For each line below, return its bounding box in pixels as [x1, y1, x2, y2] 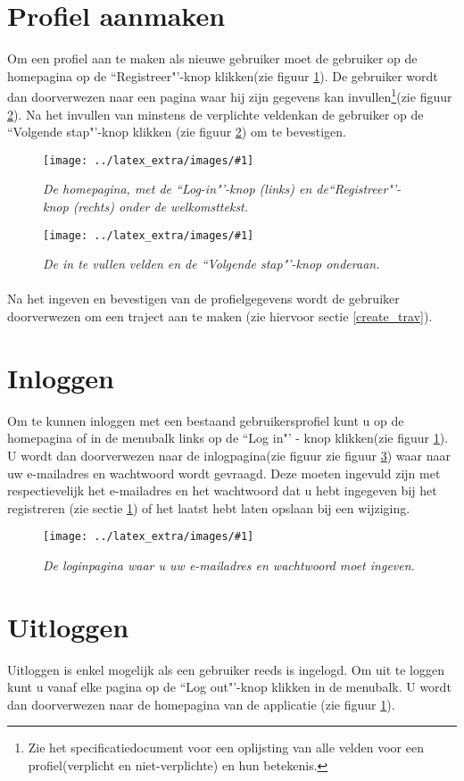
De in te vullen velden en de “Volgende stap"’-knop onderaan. [43, 254, 380, 273]
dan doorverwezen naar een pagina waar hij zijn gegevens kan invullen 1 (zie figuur [7, 85, 452, 105]
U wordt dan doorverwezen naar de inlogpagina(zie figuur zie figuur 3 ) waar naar [7, 445, 451, 464]
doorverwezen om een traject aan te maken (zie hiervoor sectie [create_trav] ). [7, 307, 433, 326]
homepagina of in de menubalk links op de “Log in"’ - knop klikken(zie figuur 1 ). [7, 428, 449, 447]
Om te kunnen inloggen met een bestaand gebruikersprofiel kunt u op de [7, 411, 404, 429]
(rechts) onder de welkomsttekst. [72, 197, 249, 215]
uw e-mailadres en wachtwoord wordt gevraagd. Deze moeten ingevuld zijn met [7, 463, 441, 482]
